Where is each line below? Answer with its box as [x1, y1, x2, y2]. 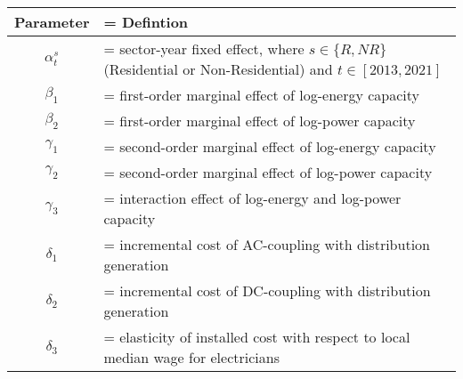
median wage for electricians [103, 347, 280, 367]
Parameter [14, 12, 90, 32]
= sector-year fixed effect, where [103, 38, 305, 59]
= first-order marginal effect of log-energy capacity [103, 85, 419, 105]
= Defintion [103, 12, 189, 32]
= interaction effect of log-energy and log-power [103, 188, 402, 208]
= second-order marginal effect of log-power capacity [103, 162, 433, 182]
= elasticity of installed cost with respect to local [103, 327, 410, 347]
